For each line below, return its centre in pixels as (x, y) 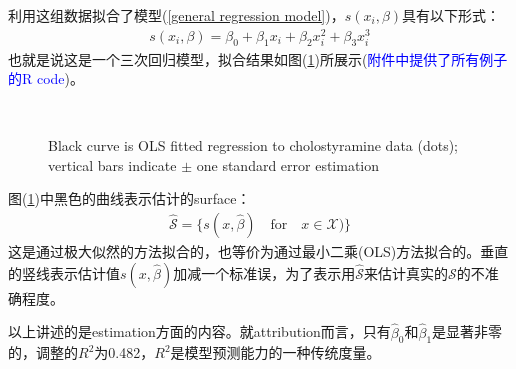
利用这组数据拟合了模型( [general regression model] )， (176, 15)
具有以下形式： (451, 15)
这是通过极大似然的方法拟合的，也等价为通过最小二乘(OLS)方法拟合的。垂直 (258, 251)
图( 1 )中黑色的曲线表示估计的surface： (129, 198)
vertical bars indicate (112, 164)
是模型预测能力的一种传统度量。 (275, 352)
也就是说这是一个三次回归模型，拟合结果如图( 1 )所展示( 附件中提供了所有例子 (258, 58)
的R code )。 (46, 78)
